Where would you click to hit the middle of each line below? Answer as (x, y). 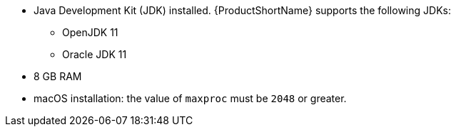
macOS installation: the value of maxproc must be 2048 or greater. (190, 98)
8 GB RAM (58, 76)
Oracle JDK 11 (95, 54)
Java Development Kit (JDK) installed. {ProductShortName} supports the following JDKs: (242, 10)
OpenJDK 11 (90, 32)
